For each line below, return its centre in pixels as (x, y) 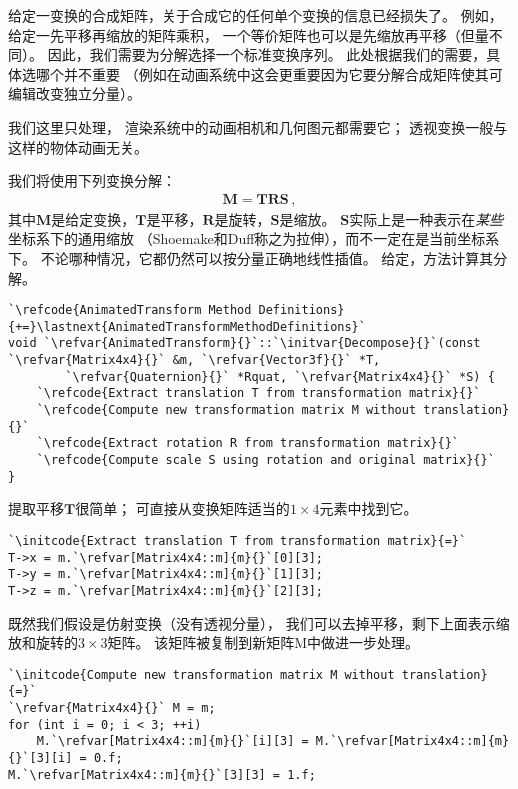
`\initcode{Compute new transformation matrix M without (201, 674)
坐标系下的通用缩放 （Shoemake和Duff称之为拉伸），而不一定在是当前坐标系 (254, 238)
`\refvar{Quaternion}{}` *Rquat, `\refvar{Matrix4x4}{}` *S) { (280, 376)
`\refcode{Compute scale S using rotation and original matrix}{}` (265, 460)
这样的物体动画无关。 (78, 146)
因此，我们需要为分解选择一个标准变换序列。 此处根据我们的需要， (267, 54)
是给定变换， (93, 218)
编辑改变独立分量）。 (74, 93)
